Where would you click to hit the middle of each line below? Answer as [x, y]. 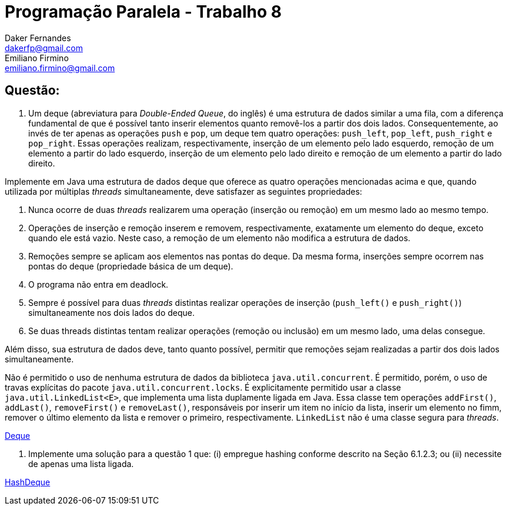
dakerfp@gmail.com [44, 48]
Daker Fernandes [38, 38]
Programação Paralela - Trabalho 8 [143, 12]
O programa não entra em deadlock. [98, 284]
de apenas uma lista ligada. [81, 464]
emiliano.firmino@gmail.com [60, 68]
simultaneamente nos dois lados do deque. [112, 312]
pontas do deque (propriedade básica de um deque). [131, 266]
